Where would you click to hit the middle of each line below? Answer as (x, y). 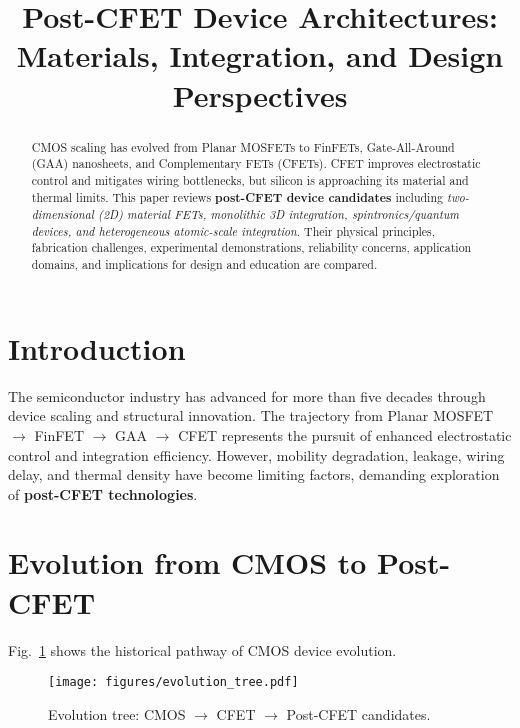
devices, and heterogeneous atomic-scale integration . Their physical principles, (233, 230)
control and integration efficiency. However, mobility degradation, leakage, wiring (256, 454)
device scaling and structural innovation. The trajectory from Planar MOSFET (251, 415)
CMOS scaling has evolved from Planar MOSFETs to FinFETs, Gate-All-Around (243, 146)
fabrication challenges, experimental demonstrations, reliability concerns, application (251, 247)
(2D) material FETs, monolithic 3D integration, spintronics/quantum (279, 214)
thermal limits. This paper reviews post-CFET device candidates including (237, 197)
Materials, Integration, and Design (260, 55)
